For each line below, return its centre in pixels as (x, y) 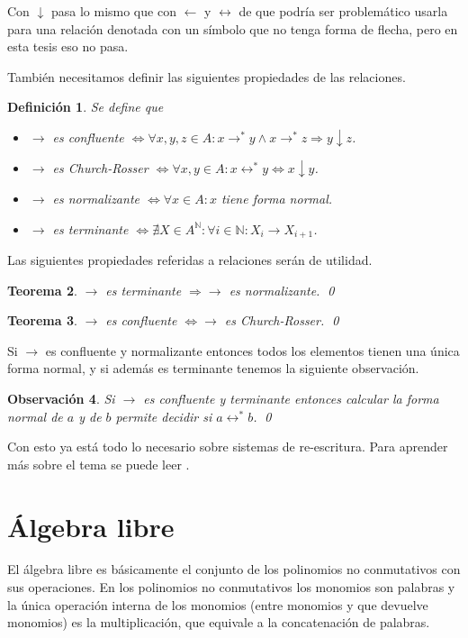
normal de (35, 416)
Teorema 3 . (42, 320)
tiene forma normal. (277, 198)
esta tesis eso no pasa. (68, 46)
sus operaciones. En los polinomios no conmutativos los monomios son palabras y (231, 587)
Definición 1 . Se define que (85, 107)
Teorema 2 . (42, 290)
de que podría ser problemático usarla (343, 11)
